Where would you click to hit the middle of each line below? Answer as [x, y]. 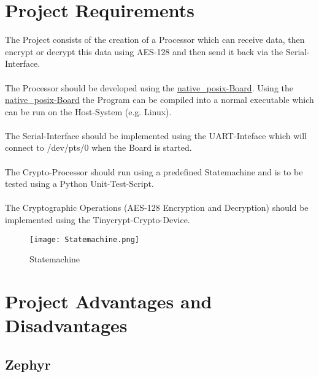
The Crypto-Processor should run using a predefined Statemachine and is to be [154, 171]
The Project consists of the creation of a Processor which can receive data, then [155, 40]
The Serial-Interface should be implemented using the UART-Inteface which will [156, 135]
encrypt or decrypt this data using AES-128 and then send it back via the [144, 51]
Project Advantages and [109, 301]
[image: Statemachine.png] [84, 239]
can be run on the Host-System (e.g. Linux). [88, 111]
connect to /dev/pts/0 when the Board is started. [98, 147]
